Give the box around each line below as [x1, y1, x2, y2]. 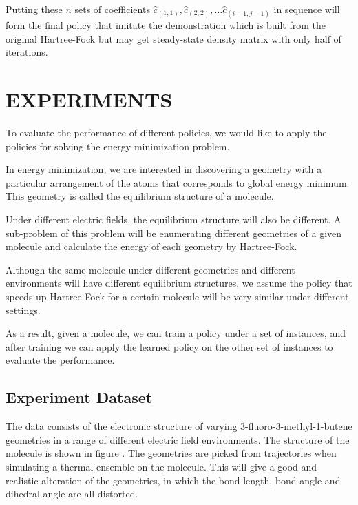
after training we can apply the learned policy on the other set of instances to [6, 339, 333, 353]
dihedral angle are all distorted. [6, 486, 138, 501]
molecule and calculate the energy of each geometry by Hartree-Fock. [6, 239, 297, 254]
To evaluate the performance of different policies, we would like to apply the [6, 125, 327, 140]
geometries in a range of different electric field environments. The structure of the [6, 432, 350, 446]
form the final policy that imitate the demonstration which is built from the [6, 18, 326, 32]
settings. [6, 302, 41, 317]
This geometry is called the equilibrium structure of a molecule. [6, 189, 274, 203]
